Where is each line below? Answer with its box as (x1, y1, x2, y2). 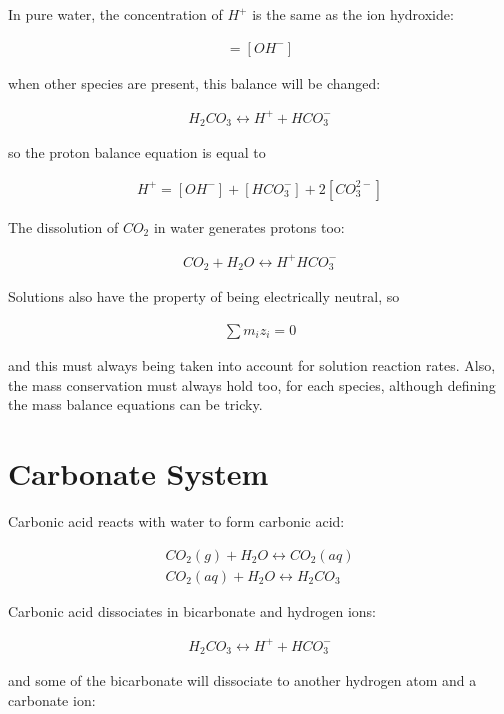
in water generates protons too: (153, 216, 345, 237)
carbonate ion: (8, 689, 96, 710)
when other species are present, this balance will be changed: (8, 72, 381, 93)
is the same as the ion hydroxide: (252, 4, 454, 24)
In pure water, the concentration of (8, 4, 223, 24)
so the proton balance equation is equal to (8, 142, 266, 163)
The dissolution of (8, 216, 119, 237)
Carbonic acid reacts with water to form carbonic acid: (8, 510, 345, 531)
